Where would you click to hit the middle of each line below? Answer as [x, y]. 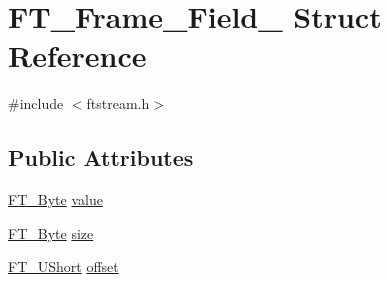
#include [36, 103]
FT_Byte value [55, 199]
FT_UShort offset [63, 266]
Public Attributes [101, 157]
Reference [77, 55]
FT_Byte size [51, 232]
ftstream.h [118, 103]
